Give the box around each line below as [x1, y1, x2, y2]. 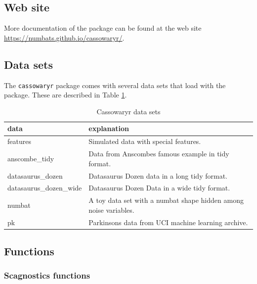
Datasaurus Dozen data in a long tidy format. [88, 170, 227, 181]
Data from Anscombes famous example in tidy [88, 148, 229, 159]
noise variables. [88, 204, 134, 215]
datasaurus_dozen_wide [7, 183, 82, 193]
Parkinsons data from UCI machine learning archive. [88, 217, 248, 227]
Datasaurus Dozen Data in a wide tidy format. [88, 183, 230, 193]
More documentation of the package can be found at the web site [4, 23, 202, 33]
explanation [88, 123, 129, 134]
